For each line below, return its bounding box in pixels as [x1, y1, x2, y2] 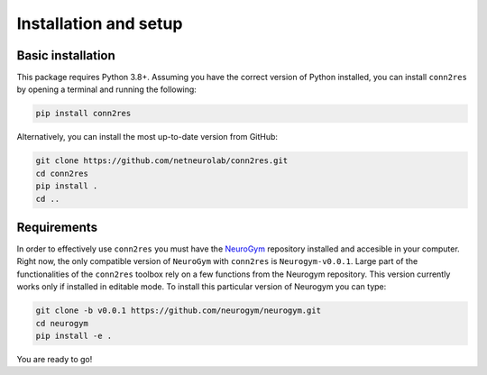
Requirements [16, 219, 98, 234]
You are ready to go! [16, 354, 93, 364]
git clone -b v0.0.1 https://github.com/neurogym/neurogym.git [35, 306, 322, 316]
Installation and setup [16, 14, 183, 33]
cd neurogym [35, 318, 89, 328]
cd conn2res [35, 168, 89, 178]
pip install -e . [35, 331, 113, 342]
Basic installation [16, 48, 116, 63]
